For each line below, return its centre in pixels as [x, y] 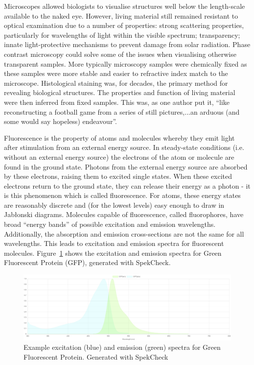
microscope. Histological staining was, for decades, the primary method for [116, 83]
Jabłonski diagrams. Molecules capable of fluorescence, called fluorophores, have [124, 214]
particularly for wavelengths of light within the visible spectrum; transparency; [122, 35]
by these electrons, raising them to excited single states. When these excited [118, 176]
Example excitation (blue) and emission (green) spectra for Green [122, 347]
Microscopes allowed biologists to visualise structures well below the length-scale [125, 6]
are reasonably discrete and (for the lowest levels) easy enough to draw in [114, 205]
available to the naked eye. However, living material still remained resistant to [121, 15]
